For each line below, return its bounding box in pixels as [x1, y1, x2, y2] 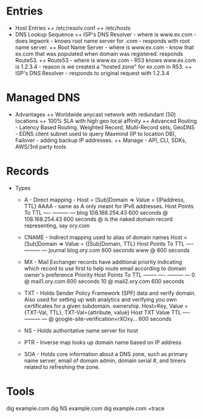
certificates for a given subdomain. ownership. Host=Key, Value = [24, 302, 188, 309]
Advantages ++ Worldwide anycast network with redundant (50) [15, 110, 176, 118]
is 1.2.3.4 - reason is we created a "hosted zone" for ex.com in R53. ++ [15, 62, 193, 70]
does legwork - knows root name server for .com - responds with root [15, 37, 190, 44]
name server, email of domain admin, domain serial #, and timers [24, 357, 186, 364]
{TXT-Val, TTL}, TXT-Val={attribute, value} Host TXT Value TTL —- [24, 308, 191, 316]
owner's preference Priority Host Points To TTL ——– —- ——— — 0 [24, 271, 195, 278]
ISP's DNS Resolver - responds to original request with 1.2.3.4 [15, 69, 170, 76]
